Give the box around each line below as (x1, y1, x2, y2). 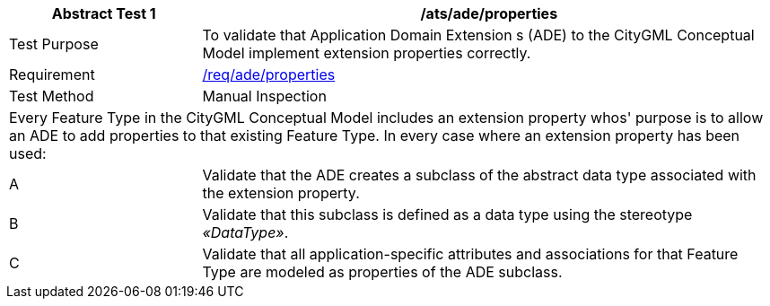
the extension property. (202, 184, 360, 202)
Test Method (9, 87, 94, 105)
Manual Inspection (202, 87, 327, 105)
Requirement (9, 66, 95, 83)
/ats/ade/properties (420, 4, 558, 22)
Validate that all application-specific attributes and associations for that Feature (202, 245, 739, 263)
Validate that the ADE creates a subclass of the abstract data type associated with (202, 166, 757, 184)
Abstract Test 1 (51, 4, 156, 22)
